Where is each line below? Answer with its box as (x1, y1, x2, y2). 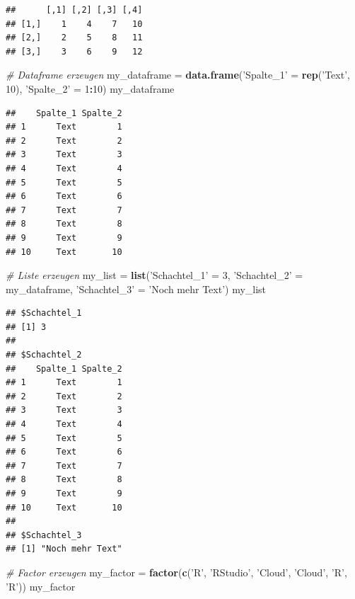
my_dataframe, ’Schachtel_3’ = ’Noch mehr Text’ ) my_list (6, 281, 267, 296)
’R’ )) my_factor (6, 578, 76, 593)
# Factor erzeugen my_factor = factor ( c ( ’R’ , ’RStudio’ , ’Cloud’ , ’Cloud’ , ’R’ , (6, 564, 347, 579)
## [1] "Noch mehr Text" (6, 544, 122, 554)
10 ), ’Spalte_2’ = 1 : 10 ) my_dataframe (6, 81, 175, 96)
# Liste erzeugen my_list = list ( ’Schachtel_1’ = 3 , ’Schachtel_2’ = (6, 268, 303, 283)
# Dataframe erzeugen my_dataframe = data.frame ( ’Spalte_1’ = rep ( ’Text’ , (6, 67, 350, 82)
